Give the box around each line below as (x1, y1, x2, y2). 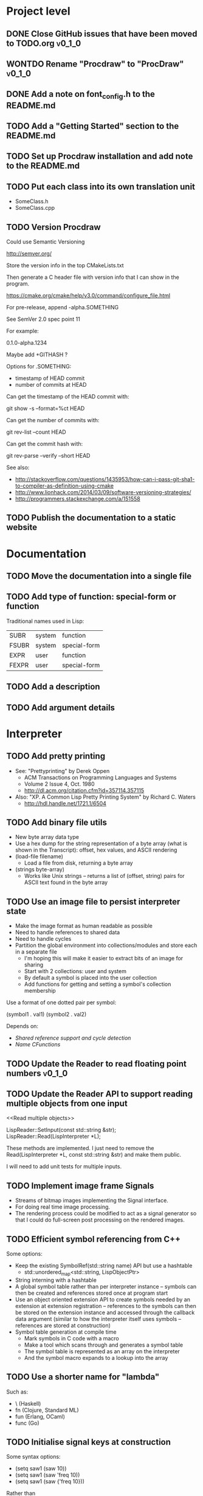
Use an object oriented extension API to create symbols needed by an (15, 1295, 190, 1303)
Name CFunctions (15, 1041, 61, 1048)
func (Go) (15, 1419, 40, 1426)
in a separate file (15, 948, 58, 955)
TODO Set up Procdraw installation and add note (6, 151, 193, 162)
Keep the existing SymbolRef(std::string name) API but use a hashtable (15, 1262, 193, 1269)
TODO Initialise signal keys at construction (6, 1437, 171, 1447)
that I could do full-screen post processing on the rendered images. (15, 1216, 185, 1224)
